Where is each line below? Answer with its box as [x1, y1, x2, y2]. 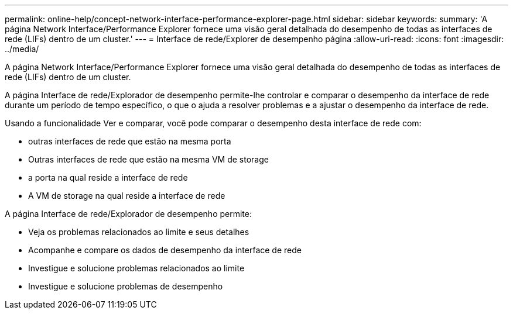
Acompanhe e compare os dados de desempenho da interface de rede [28, 245, 302, 255]
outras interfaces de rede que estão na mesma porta [28, 136, 231, 146]
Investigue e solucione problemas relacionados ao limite [28, 263, 245, 273]
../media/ [5, 44, 39, 54]
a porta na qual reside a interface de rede [28, 172, 188, 182]
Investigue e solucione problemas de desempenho [28, 281, 223, 291]
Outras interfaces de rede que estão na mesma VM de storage [28, 154, 269, 164]
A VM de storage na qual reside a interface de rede [28, 191, 225, 201]
